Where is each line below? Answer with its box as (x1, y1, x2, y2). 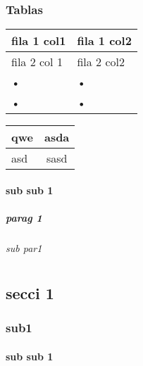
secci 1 (6, 282, 54, 303)
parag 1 (6, 210, 42, 225)
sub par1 (6, 240, 42, 255)
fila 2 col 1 (11, 53, 63, 70)
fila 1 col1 (11, 32, 66, 49)
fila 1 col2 (77, 32, 132, 49)
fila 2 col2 (77, 53, 125, 70)
